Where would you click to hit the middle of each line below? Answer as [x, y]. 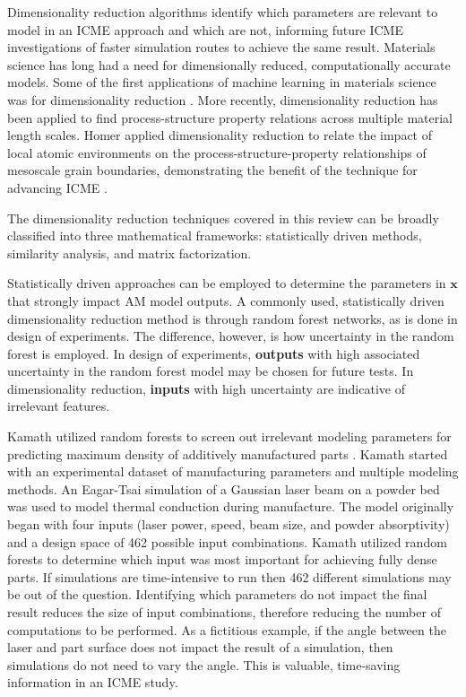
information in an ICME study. [93, 682]
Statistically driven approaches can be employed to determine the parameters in [227, 283]
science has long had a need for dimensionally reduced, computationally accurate [229, 64]
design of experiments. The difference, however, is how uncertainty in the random [231, 336]
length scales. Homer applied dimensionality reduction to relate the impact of [220, 135]
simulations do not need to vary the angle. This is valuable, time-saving [204, 664]
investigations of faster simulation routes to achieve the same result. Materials [221, 47]
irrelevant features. [59, 406]
